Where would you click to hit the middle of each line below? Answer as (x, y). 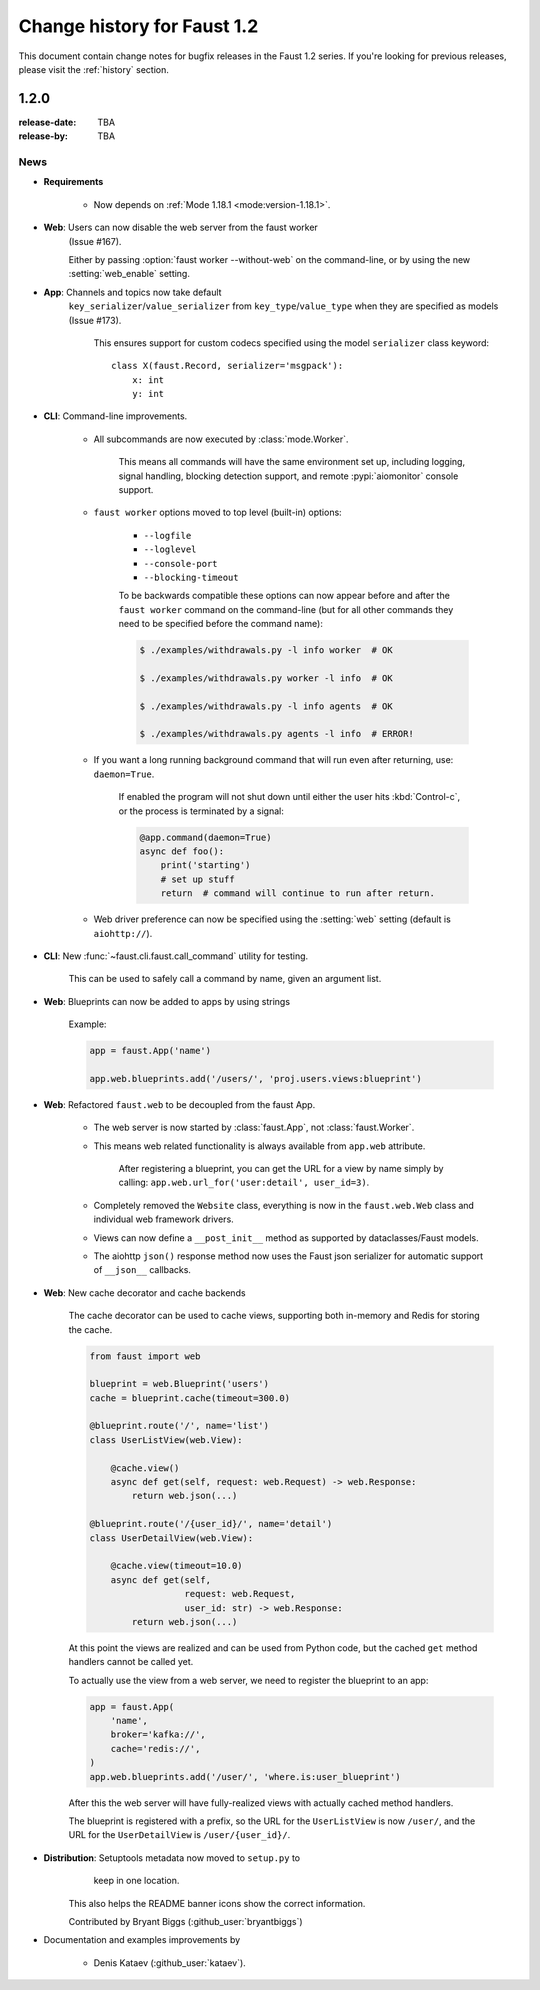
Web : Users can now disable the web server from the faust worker (181, 227)
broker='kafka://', (158, 1734)
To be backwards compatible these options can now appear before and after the (284, 596)
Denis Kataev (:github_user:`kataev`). (170, 1962)
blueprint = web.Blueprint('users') (179, 1384)
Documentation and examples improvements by (142, 1940)
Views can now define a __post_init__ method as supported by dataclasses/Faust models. (286, 1237)
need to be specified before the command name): (221, 624)
